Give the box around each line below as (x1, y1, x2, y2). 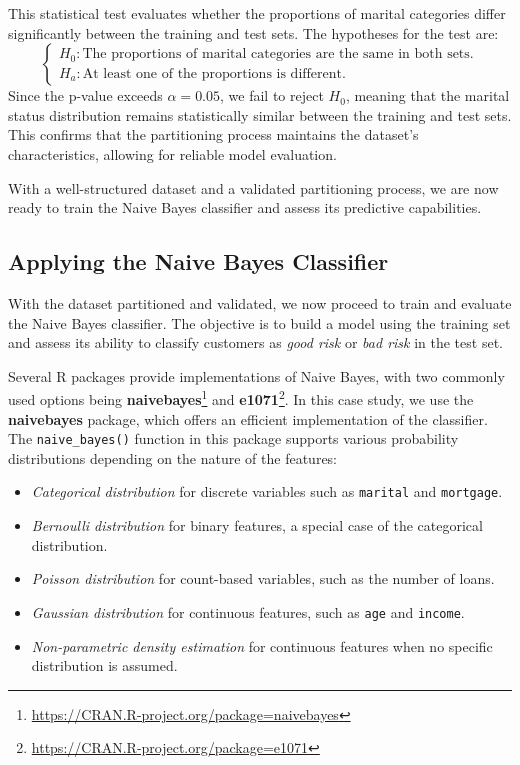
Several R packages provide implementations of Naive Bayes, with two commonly (8, 365, 505, 386)
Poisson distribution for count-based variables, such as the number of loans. (31, 568, 495, 589)
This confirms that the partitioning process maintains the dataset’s (8, 124, 419, 145)
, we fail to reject (220, 85, 324, 106)
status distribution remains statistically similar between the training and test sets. (8, 104, 512, 125)
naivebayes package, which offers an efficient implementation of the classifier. (8, 408, 488, 429)
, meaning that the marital (345, 85, 510, 106)
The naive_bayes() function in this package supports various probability (8, 428, 459, 449)
